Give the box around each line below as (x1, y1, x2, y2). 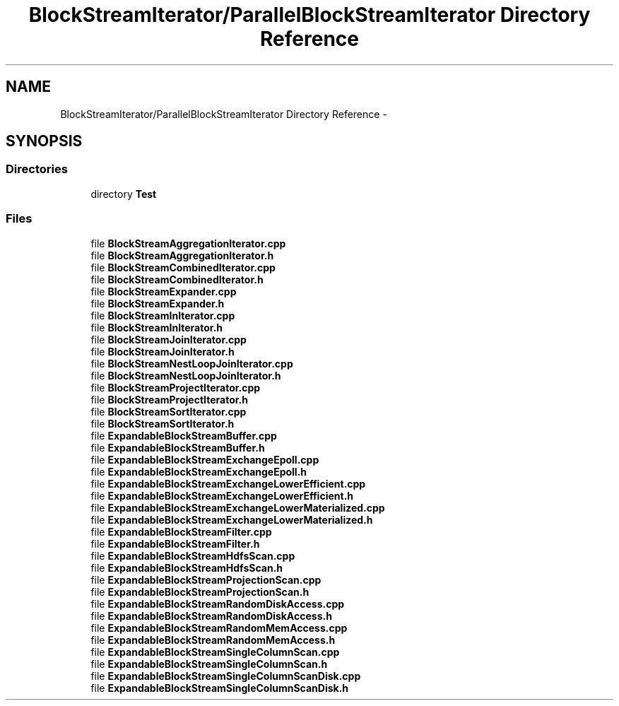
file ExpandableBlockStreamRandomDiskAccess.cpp (90, 597, 345, 610)
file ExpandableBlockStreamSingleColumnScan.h (90, 657, 328, 670)
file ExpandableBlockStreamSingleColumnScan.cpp (90, 645, 340, 658)
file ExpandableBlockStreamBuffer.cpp (90, 429, 277, 442)
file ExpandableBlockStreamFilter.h (90, 537, 260, 550)
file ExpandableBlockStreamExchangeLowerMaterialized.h (90, 513, 373, 526)
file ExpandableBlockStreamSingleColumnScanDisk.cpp (90, 669, 361, 682)
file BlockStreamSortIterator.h (90, 417, 235, 430)
